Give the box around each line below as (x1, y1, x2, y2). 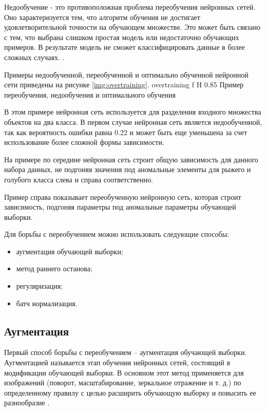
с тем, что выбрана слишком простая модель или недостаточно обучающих (4, 31, 239, 42)
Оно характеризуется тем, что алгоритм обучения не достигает (4, 11, 200, 22)
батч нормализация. (16, 297, 78, 308)
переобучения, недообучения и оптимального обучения (4, 89, 176, 100)
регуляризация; (16, 281, 63, 291)
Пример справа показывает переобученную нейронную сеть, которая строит (4, 191, 241, 202)
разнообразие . (4, 397, 50, 408)
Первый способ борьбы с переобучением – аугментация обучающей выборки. (4, 347, 247, 358)
